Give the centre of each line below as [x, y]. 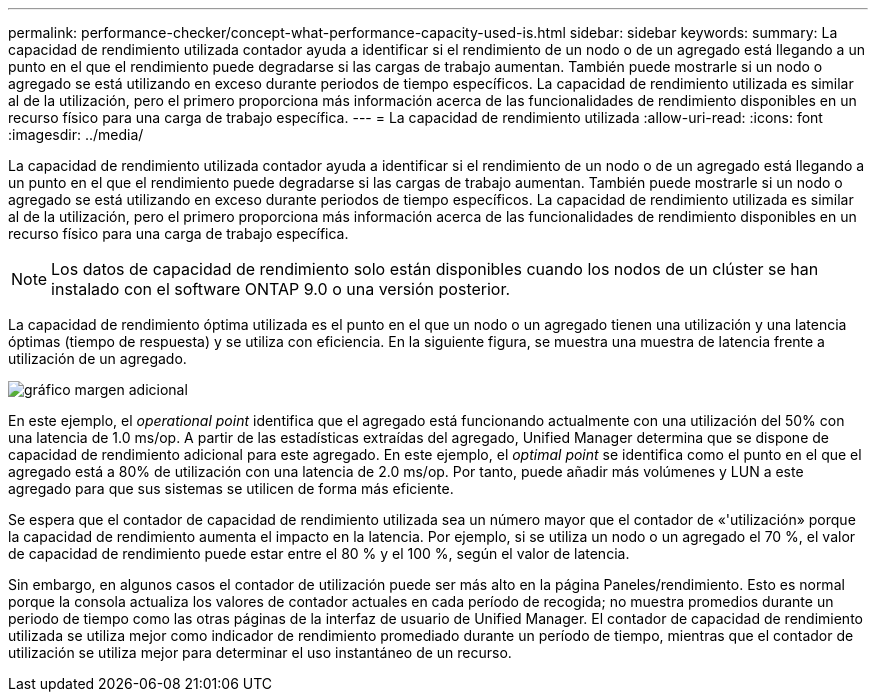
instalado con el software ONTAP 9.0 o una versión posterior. [281, 289]
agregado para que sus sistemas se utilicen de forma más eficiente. [231, 488]
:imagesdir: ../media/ [76, 134]
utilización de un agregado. [97, 358]
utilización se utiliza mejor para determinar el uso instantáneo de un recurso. [260, 652]
